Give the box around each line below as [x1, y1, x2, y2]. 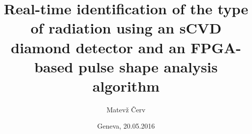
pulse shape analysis [78, 56, 218, 76]
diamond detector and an [11, 37, 186, 57]
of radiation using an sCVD [31, 18, 221, 38]
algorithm [92, 75, 160, 96]
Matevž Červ [106, 104, 146, 114]
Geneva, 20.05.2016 [97, 121, 155, 131]
